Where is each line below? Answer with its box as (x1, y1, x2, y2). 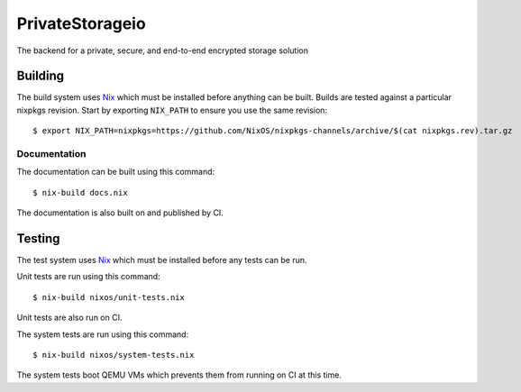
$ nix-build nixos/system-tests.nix (32, 350, 195, 360)
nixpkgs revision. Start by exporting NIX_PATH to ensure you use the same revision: (16, 105, 328, 115)
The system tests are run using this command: (16, 329, 189, 340)
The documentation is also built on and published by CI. (16, 207, 224, 218)
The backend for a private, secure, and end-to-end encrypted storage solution (16, 45, 308, 56)
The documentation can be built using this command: (16, 167, 215, 178)
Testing (16, 231, 60, 246)
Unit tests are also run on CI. (16, 312, 123, 324)
